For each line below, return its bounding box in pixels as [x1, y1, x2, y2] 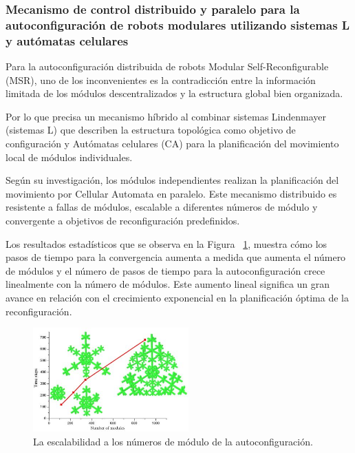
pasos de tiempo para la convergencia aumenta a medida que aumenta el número [6, 250, 346, 264]
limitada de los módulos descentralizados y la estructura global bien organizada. [6, 86, 343, 101]
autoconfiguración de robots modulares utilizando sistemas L [6, 16, 350, 33]
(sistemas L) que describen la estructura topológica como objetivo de [6, 123, 296, 137]
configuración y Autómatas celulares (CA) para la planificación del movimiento [6, 136, 339, 151]
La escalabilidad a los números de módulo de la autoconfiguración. [33, 434, 313, 448]
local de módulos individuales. [6, 149, 133, 164]
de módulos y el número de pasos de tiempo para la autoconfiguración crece [6, 263, 325, 277]
